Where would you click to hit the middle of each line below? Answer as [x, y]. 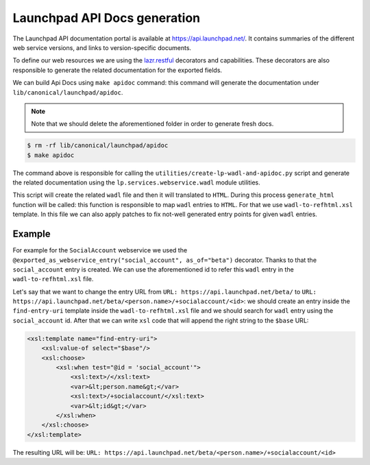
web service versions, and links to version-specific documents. [102, 47]
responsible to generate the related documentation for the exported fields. [118, 70]
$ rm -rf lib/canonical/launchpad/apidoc [98, 145]
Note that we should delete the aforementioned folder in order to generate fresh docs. [152, 124]
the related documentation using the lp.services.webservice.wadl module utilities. [136, 182]
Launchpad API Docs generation [107, 18]
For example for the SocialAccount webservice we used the [100, 250]
